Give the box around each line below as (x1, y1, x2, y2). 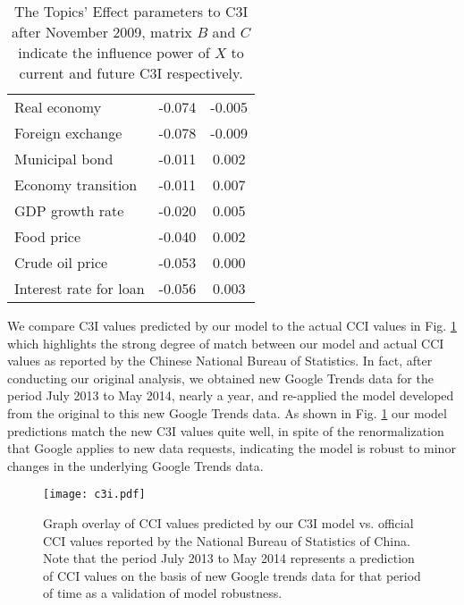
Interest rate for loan (14, 278, 145, 298)
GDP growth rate (14, 200, 124, 221)
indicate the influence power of (18, 42, 210, 63)
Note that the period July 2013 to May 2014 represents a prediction (43, 549, 415, 567)
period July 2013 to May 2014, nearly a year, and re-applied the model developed (7, 386, 454, 405)
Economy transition (14, 174, 138, 195)
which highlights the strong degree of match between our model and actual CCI (7, 333, 444, 352)
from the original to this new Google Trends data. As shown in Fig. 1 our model (7, 403, 447, 422)
